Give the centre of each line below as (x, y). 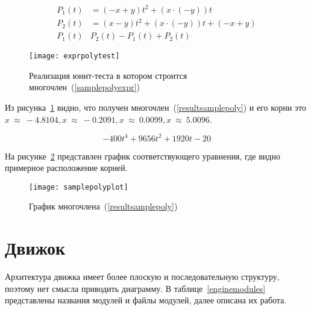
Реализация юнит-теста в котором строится (108, 75)
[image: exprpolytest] (74, 56)
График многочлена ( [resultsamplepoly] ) (103, 206)
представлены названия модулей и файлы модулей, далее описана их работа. (146, 300)
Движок (35, 248)
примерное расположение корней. (66, 168)
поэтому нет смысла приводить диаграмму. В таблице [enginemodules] (135, 288)
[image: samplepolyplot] (79, 187)
